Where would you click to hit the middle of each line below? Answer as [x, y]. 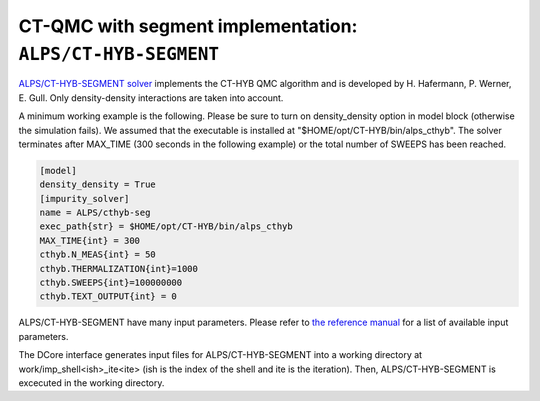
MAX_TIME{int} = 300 [89, 240]
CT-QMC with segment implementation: [188, 26]
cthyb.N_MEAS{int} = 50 [98, 254]
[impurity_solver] [84, 198]
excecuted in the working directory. [91, 382]
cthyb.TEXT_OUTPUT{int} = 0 [108, 296]
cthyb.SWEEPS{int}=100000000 [111, 283]
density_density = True [98, 184]
